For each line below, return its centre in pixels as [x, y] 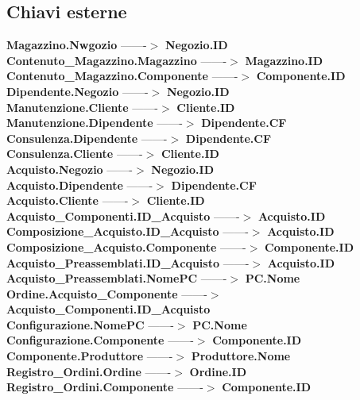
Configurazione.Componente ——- [100, 340]
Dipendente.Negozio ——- [77, 91]
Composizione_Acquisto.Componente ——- [126, 246]
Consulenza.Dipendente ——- [87, 138]
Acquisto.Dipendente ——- [80, 185]
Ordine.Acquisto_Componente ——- [107, 293]
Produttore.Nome [241, 356]
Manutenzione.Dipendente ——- [95, 123]
